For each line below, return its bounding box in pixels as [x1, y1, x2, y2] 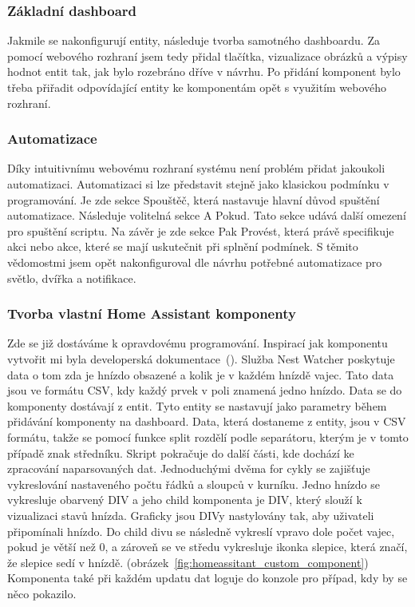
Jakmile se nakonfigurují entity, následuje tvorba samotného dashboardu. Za [7, 32, 380, 49]
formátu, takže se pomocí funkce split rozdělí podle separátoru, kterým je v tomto [7, 428, 409, 445]
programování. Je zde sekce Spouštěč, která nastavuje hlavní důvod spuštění [7, 191, 380, 208]
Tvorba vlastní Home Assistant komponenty [7, 303, 296, 323]
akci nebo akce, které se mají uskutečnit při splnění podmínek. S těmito [7, 238, 358, 255]
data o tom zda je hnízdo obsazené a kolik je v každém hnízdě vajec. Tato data [7, 366, 394, 383]
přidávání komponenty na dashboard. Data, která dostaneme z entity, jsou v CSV [7, 413, 406, 430]
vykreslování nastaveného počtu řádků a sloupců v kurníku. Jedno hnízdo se [7, 475, 380, 492]
